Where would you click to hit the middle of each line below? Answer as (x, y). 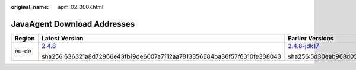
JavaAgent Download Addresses (73, 24)
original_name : (30, 7)
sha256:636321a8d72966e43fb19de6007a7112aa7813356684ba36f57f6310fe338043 (162, 56)
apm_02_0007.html (81, 7)
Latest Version (63, 38)
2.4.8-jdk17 (304, 46)
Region (25, 38)
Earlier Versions (311, 38)
